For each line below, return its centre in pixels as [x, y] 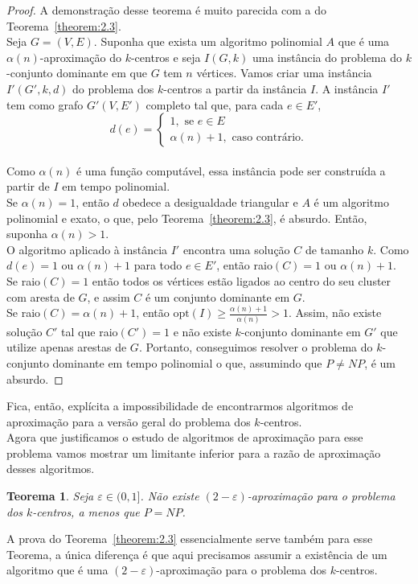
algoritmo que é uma [57, 570]
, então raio [244, 265]
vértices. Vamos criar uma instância [284, 73]
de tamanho [334, 249]
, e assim [109, 296]
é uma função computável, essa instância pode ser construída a [231, 170]
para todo [158, 265]
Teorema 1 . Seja [50, 496]
